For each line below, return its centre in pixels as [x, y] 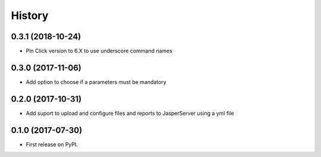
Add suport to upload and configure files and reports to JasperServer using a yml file [130, 113]
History [30, 15]
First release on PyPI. [52, 144]
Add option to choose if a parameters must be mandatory [96, 82]
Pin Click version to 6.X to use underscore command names [99, 51]
